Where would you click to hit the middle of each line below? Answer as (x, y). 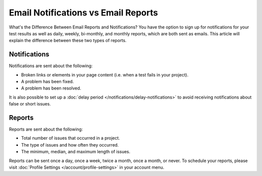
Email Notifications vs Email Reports (83, 13)
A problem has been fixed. (48, 82)
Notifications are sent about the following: (51, 66)
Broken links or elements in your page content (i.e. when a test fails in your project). (105, 74)
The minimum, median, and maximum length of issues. (76, 152)
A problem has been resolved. (51, 88)
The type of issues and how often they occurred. (70, 145)
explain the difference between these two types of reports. (68, 41)
